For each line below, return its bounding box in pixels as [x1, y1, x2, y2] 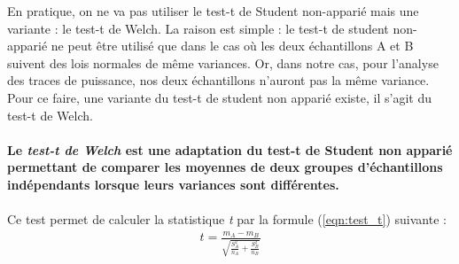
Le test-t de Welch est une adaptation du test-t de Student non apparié [7, 140, 453, 159]
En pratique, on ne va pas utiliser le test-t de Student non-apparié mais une [7, 2, 419, 19]
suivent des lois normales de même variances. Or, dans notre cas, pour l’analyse [7, 53, 439, 72]
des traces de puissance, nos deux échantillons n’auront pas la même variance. [7, 71, 430, 89]
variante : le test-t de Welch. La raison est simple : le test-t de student [7, 19, 389, 37]
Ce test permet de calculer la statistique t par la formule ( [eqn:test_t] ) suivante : [7, 210, 447, 229]
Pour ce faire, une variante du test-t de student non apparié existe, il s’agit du [7, 88, 432, 106]
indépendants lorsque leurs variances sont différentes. [7, 175, 339, 193]
